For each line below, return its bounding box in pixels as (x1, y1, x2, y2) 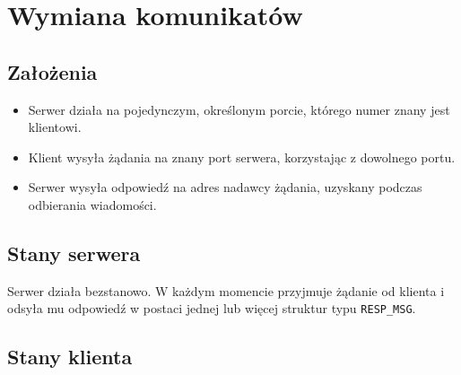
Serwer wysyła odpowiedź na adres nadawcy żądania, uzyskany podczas (28, 178, 422, 196)
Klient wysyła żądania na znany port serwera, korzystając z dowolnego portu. (28, 147, 456, 166)
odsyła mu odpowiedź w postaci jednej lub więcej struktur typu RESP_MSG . (7, 299, 416, 318)
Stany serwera (7, 239, 141, 266)
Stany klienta (7, 343, 133, 371)
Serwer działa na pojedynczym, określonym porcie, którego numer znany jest (28, 100, 450, 118)
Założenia (7, 57, 98, 85)
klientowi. (28, 118, 82, 136)
